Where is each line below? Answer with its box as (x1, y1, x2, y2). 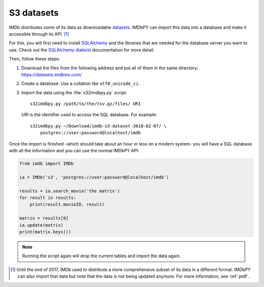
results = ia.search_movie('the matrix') (19, 188, 120, 194)
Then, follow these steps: (9, 56, 60, 62)
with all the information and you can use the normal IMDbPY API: (9, 148, 139, 154)
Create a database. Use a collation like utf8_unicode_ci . (21, 81, 140, 86)
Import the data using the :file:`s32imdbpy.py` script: (21, 89, 127, 95)
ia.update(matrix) (19, 222, 64, 228)
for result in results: (19, 195, 77, 200)
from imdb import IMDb (19, 161, 74, 166)
